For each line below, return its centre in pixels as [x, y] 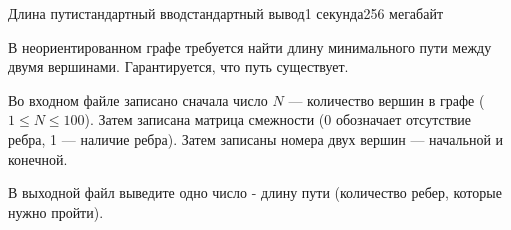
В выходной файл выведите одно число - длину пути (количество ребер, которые [255, 192]
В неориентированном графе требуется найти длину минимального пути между [250, 46]
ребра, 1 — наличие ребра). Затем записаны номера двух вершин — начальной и [256, 138]
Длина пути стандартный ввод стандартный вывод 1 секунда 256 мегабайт [226, 13]
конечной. [38, 158]
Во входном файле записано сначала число [138, 99]
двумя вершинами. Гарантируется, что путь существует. [178, 66]
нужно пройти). [56, 211]
